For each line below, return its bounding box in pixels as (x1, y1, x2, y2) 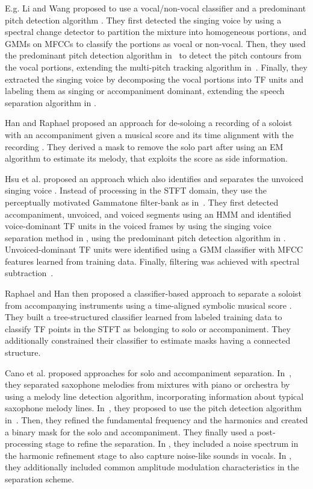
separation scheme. (5, 472, 74, 485)
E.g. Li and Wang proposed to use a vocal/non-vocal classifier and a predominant (5, 2, 306, 14)
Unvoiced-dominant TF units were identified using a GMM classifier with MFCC (5, 243, 303, 256)
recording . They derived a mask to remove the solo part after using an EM (5, 140, 284, 153)
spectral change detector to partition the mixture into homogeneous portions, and (5, 25, 306, 38)
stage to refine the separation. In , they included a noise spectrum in (45, 437, 299, 450)
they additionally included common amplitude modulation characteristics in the (5, 461, 299, 473)
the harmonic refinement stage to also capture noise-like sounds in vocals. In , (5, 449, 292, 461)
